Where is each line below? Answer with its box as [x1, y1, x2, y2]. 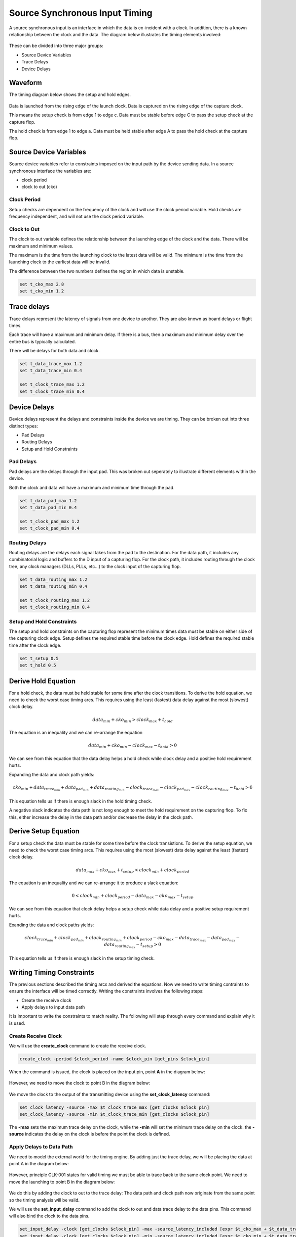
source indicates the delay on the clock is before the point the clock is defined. [9, 1131, 170, 1137]
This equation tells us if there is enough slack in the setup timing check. [9, 955, 155, 961]
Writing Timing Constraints [9, 968, 95, 977]
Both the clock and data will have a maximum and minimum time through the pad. [9, 484, 175, 490]
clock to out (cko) [21, 184, 58, 190]
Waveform [9, 79, 42, 87]
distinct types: [9, 423, 38, 429]
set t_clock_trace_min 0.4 [19, 388, 85, 394]
